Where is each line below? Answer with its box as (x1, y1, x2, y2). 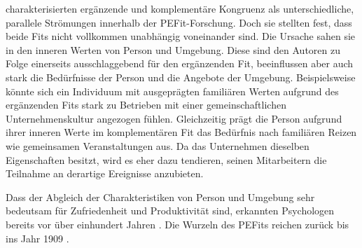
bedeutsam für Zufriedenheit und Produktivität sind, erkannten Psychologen (6, 203, 335, 218)
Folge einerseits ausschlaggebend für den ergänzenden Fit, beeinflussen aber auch (6, 56, 354, 71)
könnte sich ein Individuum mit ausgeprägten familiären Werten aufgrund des (6, 83, 339, 98)
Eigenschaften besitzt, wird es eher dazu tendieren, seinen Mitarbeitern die (6, 152, 327, 167)
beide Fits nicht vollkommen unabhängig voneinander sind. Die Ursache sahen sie (6, 29, 356, 43)
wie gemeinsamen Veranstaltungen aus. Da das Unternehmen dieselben (6, 138, 309, 153)
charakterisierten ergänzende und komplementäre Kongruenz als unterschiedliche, (6, 1, 354, 15)
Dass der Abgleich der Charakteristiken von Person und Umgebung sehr (6, 189, 315, 204)
